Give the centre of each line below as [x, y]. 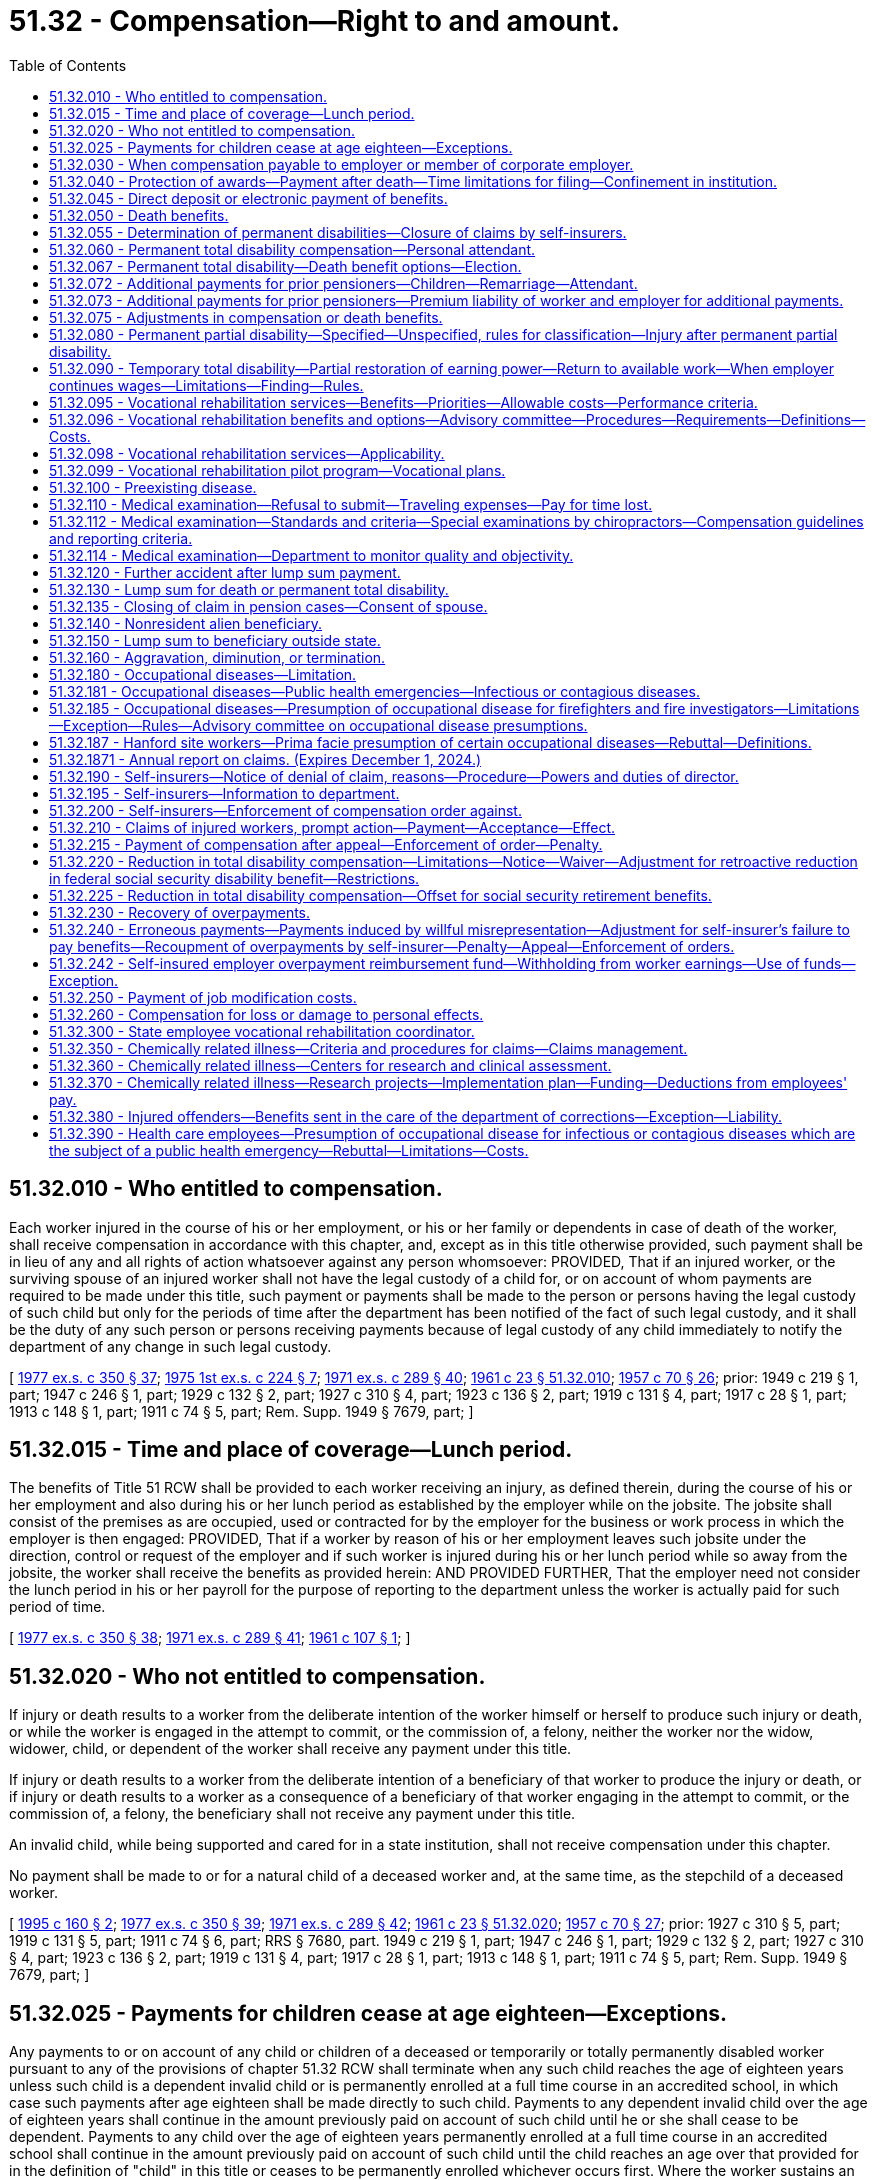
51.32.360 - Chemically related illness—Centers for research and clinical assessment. [330, 1065]
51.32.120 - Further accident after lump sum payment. [225, 572]
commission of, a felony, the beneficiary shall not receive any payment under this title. [292, 1814]
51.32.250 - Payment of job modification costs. [203, 997]
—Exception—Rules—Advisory [150, 725]
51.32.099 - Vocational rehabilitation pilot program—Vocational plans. [277, 470]
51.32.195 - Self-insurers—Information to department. [224, 793]
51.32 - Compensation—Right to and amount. [315, 21]
